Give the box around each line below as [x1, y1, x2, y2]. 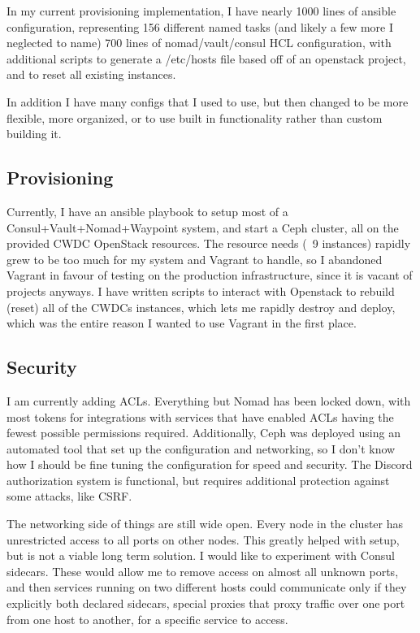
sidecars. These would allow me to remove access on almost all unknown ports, [6, 562, 399, 579]
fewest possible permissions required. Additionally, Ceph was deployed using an [6, 424, 401, 441]
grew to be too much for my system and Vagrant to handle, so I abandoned [6, 250, 383, 267]
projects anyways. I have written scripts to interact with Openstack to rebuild [6, 282, 395, 299]
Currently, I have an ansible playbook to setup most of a [6, 202, 288, 219]
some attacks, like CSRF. [6, 488, 132, 505]
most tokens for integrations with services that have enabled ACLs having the [6, 408, 394, 425]
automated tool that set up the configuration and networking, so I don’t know [6, 440, 396, 457]
